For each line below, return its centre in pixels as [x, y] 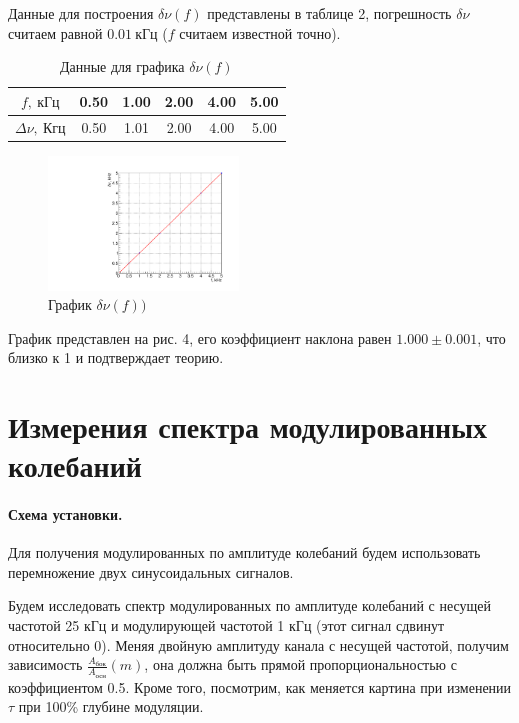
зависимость [45, 664]
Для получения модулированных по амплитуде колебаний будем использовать [244, 552]
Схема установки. [65, 514]
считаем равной [55, 32]
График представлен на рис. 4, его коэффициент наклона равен [200, 337]
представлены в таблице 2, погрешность [329, 13]
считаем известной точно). [260, 32]
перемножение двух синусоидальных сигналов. [151, 571]
